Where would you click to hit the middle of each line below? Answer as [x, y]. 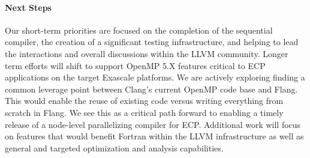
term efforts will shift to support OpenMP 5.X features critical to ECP [135, 65]
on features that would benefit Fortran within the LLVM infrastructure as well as [154, 136]
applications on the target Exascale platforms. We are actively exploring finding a [155, 77]
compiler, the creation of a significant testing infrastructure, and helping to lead [152, 42]
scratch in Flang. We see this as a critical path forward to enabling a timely [144, 112]
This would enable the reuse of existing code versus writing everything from [144, 101]
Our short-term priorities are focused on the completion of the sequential [139, 30]
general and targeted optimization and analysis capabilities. [114, 147]
